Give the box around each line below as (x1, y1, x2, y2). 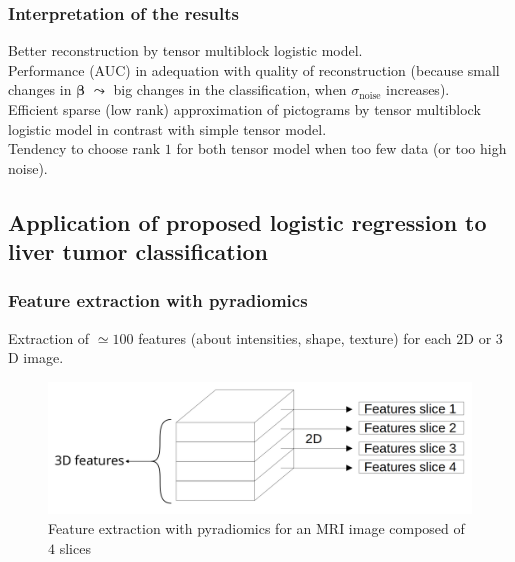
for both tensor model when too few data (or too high (176, 138, 507, 159)
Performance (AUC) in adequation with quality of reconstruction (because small (8, 59, 500, 80)
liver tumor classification (8, 236, 268, 267)
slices (59, 537, 91, 558)
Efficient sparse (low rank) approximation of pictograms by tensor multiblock (8, 99, 481, 119)
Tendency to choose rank (8, 138, 161, 159)
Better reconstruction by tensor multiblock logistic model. (8, 40, 363, 61)
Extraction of (8, 327, 90, 348)
